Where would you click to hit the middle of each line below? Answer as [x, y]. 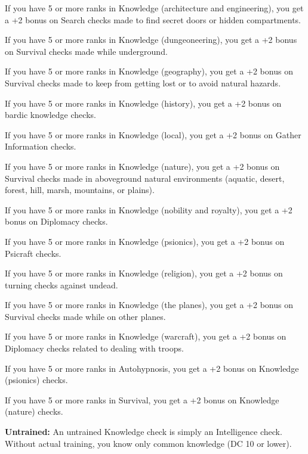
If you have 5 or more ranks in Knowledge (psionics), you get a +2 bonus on [145, 241]
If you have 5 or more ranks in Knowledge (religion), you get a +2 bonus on [144, 273]
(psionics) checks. [36, 380]
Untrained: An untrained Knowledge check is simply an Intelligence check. [144, 432]
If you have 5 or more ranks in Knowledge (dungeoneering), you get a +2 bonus [151, 40]
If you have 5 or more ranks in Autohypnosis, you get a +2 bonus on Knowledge [152, 368]
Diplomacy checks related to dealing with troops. [94, 348]
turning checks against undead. [61, 284]
